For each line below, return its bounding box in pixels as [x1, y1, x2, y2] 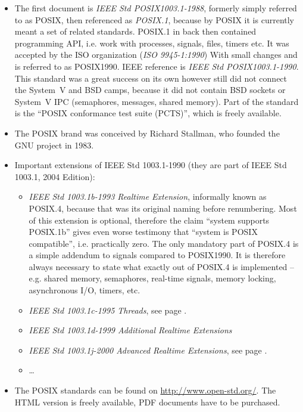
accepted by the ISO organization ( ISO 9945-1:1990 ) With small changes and [14, 48, 298, 61]
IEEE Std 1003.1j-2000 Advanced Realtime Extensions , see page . [29, 343, 267, 356]
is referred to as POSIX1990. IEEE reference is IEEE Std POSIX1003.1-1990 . [14, 60, 299, 72]
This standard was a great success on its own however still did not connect [14, 72, 288, 84]
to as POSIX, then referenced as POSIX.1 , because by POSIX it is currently [14, 13, 295, 26]
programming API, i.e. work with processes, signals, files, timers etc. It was [14, 36, 289, 49]
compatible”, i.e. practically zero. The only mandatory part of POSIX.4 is [29, 237, 299, 249]
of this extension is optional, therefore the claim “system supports [29, 213, 270, 226]
